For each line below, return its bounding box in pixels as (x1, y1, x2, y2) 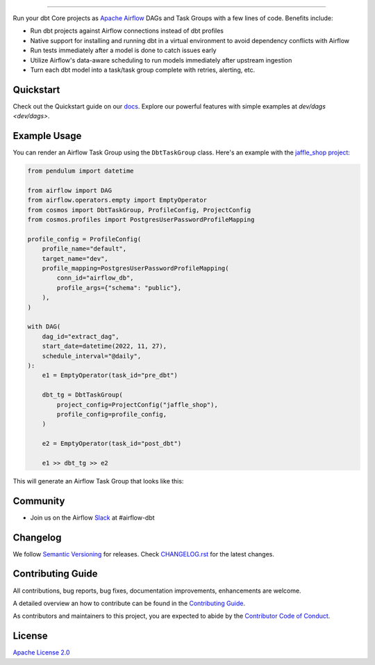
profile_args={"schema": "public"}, (56, 284, 182, 291)
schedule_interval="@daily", (42, 352, 142, 360)
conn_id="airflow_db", (56, 274, 135, 282)
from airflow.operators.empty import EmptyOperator (27, 196, 208, 205)
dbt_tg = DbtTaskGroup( (42, 391, 123, 399)
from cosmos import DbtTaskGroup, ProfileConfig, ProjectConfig (27, 206, 251, 214)
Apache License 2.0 (12, 648, 70, 657)
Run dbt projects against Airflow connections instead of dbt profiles (30, 26, 224, 35)
